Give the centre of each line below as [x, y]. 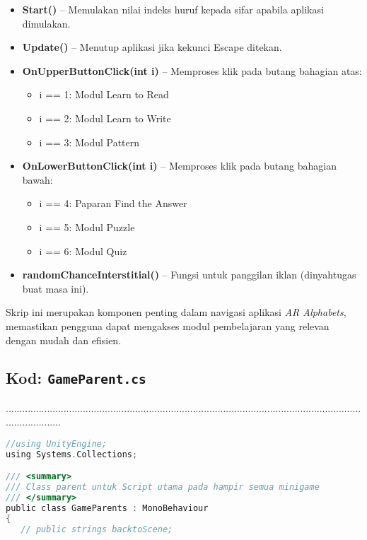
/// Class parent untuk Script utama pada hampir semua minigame [163, 487]
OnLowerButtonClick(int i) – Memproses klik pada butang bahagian [179, 166]
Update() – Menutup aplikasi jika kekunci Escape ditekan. [152, 47]
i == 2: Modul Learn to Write [105, 118]
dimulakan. [46, 23]
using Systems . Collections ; [72, 454]
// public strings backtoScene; [97, 529]
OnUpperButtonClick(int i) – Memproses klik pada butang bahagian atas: [192, 70]
